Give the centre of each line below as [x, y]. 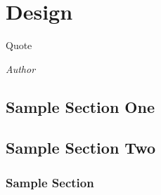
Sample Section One [80, 106]
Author [21, 68]
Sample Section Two [80, 148]
